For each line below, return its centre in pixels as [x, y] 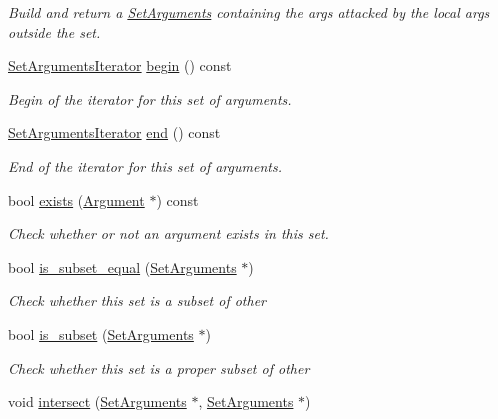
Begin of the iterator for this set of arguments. [150, 98]
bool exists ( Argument [76, 199]
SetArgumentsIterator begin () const [120, 65]
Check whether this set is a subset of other [137, 300]
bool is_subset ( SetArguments [101, 333]
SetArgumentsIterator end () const [114, 132]
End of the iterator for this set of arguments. [145, 165]
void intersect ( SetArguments [97, 401]
